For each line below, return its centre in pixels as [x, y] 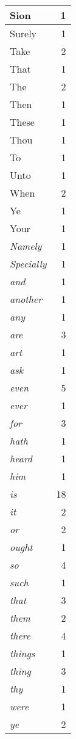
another [26, 299]
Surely [23, 33]
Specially [28, 264]
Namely [26, 246]
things [22, 653]
